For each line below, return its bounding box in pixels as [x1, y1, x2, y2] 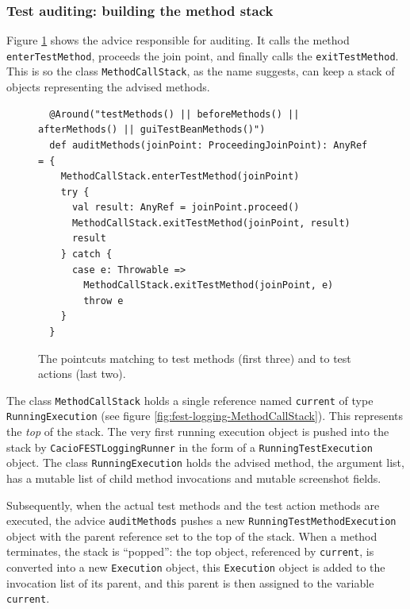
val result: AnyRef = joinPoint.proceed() [71, 202, 300, 214]
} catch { [60, 249, 113, 260]
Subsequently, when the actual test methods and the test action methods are [6, 496, 380, 513]
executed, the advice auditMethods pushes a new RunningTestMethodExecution [6, 512, 397, 529]
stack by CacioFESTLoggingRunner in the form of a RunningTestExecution [6, 438, 373, 455]
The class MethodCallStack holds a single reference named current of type [6, 391, 374, 408]
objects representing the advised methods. [6, 79, 210, 95]
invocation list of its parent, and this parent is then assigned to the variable [6, 574, 374, 591]
